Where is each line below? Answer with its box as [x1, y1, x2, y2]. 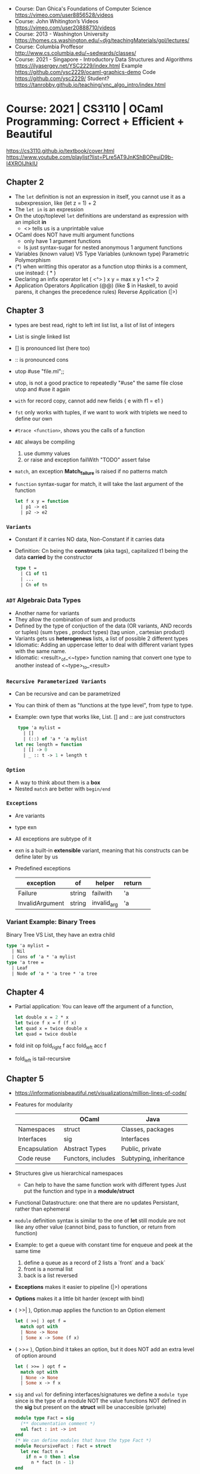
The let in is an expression [14, 205, 84, 213]
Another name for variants [14, 610, 79, 617]
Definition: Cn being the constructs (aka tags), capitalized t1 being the [14, 547, 188, 555]
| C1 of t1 [20, 571, 48, 577]
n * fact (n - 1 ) [30, 1460, 75, 1466]
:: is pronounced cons [14, 356, 69, 363]
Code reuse [17, 1155, 51, 1163]
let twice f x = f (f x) [14, 1020, 77, 1026]
